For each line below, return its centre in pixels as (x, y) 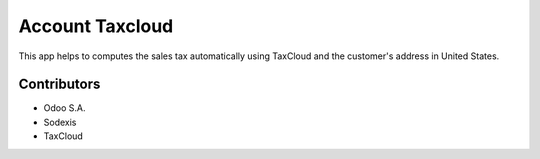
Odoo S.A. (64, 108)
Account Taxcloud (96, 26)
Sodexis (60, 122)
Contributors (59, 84)
